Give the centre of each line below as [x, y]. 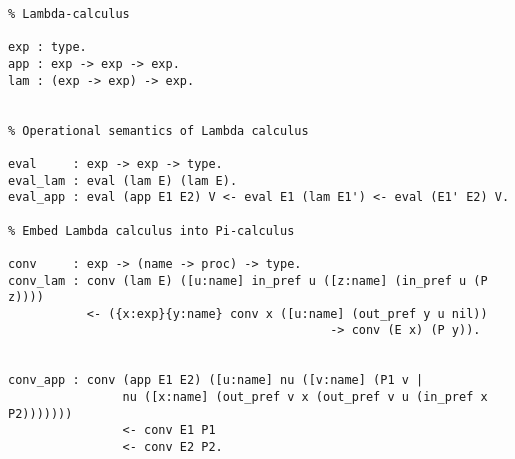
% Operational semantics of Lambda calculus [158, 130]
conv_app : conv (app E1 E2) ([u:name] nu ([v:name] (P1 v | [216, 380]
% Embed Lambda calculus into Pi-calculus [151, 230]
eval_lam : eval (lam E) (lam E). [123, 180]
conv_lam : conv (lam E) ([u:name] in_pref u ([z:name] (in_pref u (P [248, 280]
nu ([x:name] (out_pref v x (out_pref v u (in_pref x [305, 397]
